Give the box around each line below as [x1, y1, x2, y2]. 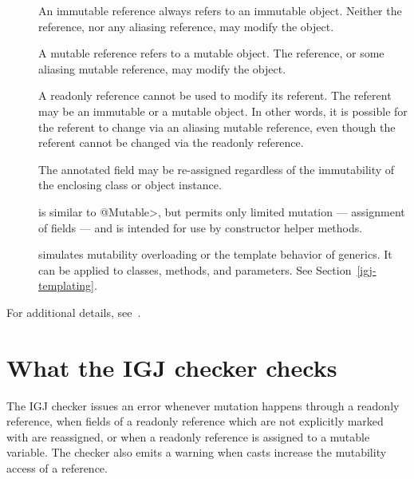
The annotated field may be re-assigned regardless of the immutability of [38, 160, 395, 177]
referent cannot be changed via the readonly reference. [38, 134, 304, 151]
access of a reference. [6, 460, 108, 476]
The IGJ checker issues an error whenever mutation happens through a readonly [6, 397, 400, 414]
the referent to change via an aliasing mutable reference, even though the [38, 118, 396, 135]
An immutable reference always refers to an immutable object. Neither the [38, 2, 402, 18]
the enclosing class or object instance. [38, 176, 222, 193]
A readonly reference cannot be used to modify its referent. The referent [38, 87, 392, 104]
